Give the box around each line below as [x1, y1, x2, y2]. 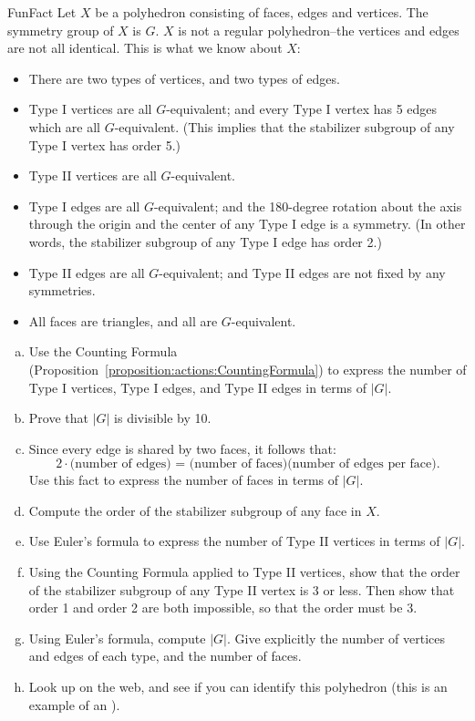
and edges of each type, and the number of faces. [28, 646, 302, 665]
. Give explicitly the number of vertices [226, 628, 446, 647]
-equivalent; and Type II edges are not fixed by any [159, 263, 446, 282]
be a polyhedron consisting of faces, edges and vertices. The [95, 3, 429, 21]
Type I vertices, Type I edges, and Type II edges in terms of [28, 377, 367, 397]
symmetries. [28, 281, 96, 300]
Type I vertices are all [28, 99, 152, 118]
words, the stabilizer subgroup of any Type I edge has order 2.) [28, 232, 382, 251]
